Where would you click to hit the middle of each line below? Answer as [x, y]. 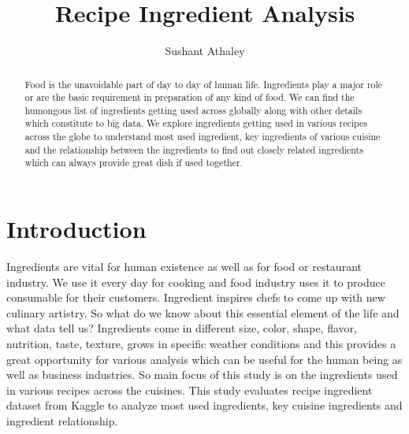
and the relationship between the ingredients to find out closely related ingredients [194, 149]
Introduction [76, 229]
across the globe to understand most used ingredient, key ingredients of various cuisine [203, 137]
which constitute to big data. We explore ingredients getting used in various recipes [196, 123]
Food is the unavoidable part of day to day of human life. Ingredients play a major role [204, 84]
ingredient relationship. [62, 420]
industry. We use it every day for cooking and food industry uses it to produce [196, 282]
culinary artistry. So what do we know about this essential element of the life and [203, 312]
